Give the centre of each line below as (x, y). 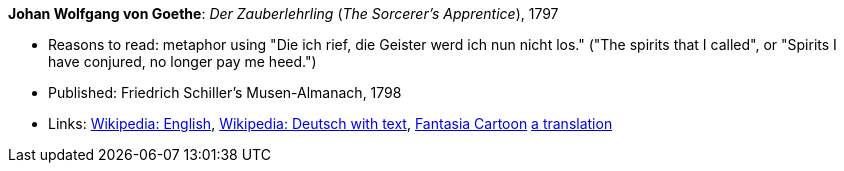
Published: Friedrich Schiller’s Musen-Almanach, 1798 (225, 92)
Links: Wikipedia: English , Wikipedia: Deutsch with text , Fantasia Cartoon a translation (330, 123)
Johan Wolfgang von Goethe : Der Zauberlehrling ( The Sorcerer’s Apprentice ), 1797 (283, 13)
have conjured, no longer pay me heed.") (182, 61)
